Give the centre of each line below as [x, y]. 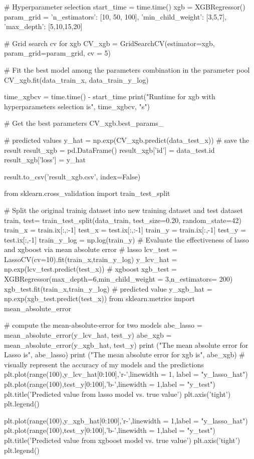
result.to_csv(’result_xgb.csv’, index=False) [72, 176]
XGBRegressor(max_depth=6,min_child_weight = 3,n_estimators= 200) [118, 279]
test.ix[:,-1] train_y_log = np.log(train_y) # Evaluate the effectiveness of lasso [126, 239]
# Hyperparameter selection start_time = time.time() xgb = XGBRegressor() [125, 7]
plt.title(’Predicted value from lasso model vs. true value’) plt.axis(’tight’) [117, 394]
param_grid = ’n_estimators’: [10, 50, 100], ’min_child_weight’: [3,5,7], [115, 16]
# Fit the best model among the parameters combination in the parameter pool [127, 69]
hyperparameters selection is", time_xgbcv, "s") [77, 106]
